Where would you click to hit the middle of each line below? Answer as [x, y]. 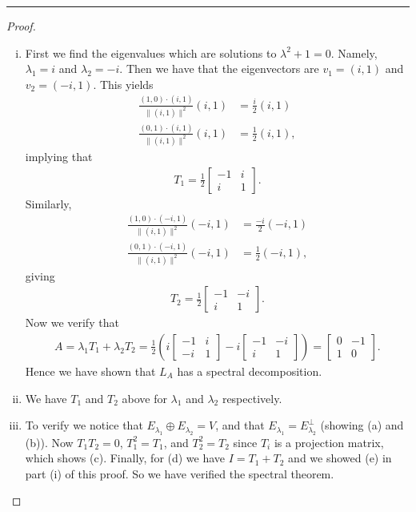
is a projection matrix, [329, 442]
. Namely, [354, 52]
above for [144, 398]
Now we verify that [72, 323]
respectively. [252, 398]
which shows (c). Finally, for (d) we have [125, 458]
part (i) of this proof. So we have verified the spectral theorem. [180, 473]
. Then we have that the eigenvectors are [219, 69]
